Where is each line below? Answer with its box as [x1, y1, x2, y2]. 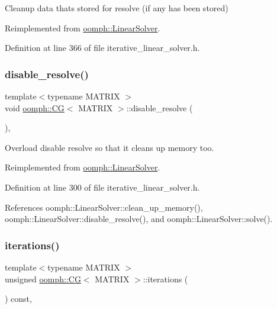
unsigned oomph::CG [5, 272, 81, 285]
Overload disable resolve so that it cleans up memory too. [5, 141, 214, 153]
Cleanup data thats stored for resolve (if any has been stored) [5, 2, 228, 14]
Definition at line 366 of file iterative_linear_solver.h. [5, 41, 200, 54]
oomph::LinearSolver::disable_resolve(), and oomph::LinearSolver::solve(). [5, 213, 273, 225]
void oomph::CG [5, 101, 65, 114]
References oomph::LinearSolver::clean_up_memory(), [5, 201, 203, 213]
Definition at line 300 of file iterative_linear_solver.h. [5, 181, 200, 193]
